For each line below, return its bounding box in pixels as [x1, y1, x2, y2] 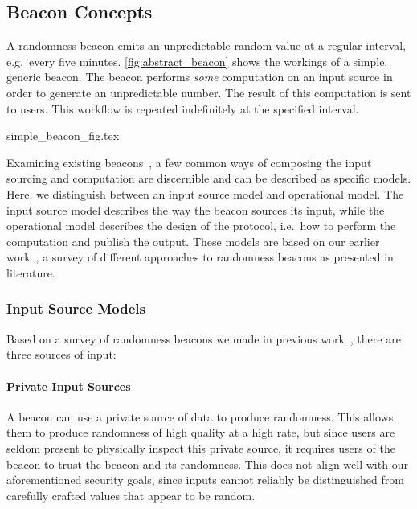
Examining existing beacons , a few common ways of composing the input [6, 154, 372, 170]
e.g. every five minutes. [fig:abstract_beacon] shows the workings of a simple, [6, 52, 388, 69]
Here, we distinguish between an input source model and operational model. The [6, 185, 404, 202]
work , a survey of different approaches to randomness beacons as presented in [6, 248, 394, 265]
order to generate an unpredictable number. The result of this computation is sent [6, 84, 411, 101]
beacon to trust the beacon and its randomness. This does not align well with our [6, 455, 408, 472]
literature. [6, 264, 55, 281]
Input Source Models [6, 298, 145, 318]
